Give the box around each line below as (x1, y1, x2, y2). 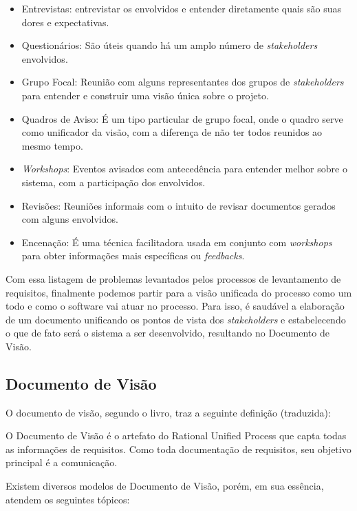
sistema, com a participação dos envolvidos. (21, 174, 206, 189)
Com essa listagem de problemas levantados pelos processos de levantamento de (6, 271, 341, 285)
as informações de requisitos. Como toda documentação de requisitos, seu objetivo (6, 441, 351, 456)
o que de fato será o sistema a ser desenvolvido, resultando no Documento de (6, 325, 329, 340)
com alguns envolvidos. (21, 212, 118, 226)
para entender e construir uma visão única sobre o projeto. (21, 88, 269, 102)
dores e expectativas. (21, 14, 109, 29)
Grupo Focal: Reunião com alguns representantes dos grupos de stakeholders (21, 74, 344, 89)
